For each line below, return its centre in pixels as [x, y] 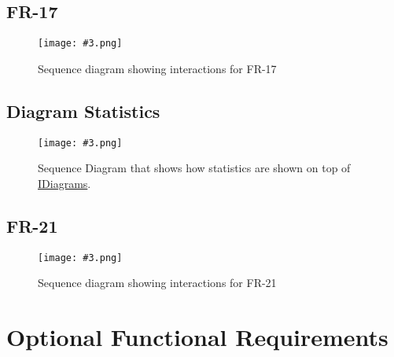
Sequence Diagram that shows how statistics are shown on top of [194, 168]
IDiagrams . [64, 183]
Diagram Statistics [83, 110]
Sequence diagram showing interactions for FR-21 [157, 283]
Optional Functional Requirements [197, 337]
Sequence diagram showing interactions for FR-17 [157, 68]
